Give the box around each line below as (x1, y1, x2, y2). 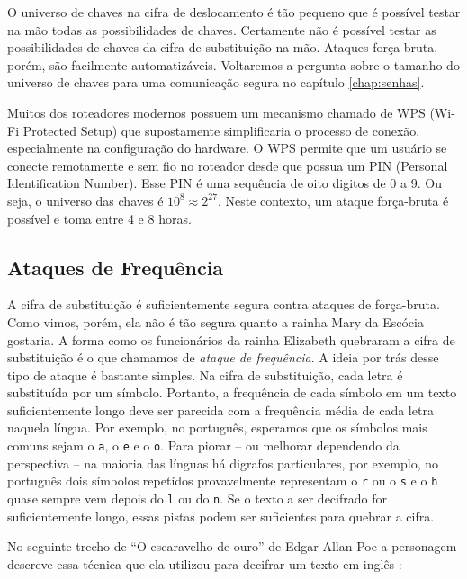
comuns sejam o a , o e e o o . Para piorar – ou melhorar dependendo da (7, 436, 400, 455)
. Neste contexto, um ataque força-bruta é (217, 191, 449, 209)
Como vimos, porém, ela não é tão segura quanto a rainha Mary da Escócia (7, 312, 424, 331)
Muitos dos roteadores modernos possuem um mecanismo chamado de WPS (7, 102, 426, 121)
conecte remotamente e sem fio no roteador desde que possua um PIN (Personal (7, 156, 448, 174)
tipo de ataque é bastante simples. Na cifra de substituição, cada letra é (7, 365, 403, 384)
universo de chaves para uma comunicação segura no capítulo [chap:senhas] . (7, 73, 425, 92)
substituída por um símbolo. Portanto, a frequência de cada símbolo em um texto (7, 383, 457, 402)
